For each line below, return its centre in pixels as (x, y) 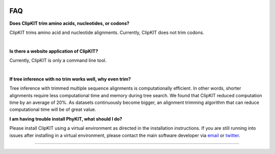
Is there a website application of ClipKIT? (54, 51)
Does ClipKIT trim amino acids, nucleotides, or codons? (70, 23)
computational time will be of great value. (53, 109)
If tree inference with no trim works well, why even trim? (70, 79)
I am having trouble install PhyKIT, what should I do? (66, 119)
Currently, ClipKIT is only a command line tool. (58, 60)
